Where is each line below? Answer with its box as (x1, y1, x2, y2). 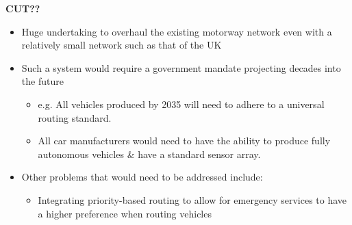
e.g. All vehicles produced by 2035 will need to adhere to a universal (38, 96, 325, 111)
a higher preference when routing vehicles (38, 206, 212, 220)
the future (21, 74, 64, 88)
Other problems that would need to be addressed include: (21, 170, 263, 184)
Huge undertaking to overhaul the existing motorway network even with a (21, 24, 332, 38)
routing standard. (38, 110, 112, 124)
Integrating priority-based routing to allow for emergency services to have (38, 192, 347, 207)
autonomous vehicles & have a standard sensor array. (38, 146, 261, 161)
